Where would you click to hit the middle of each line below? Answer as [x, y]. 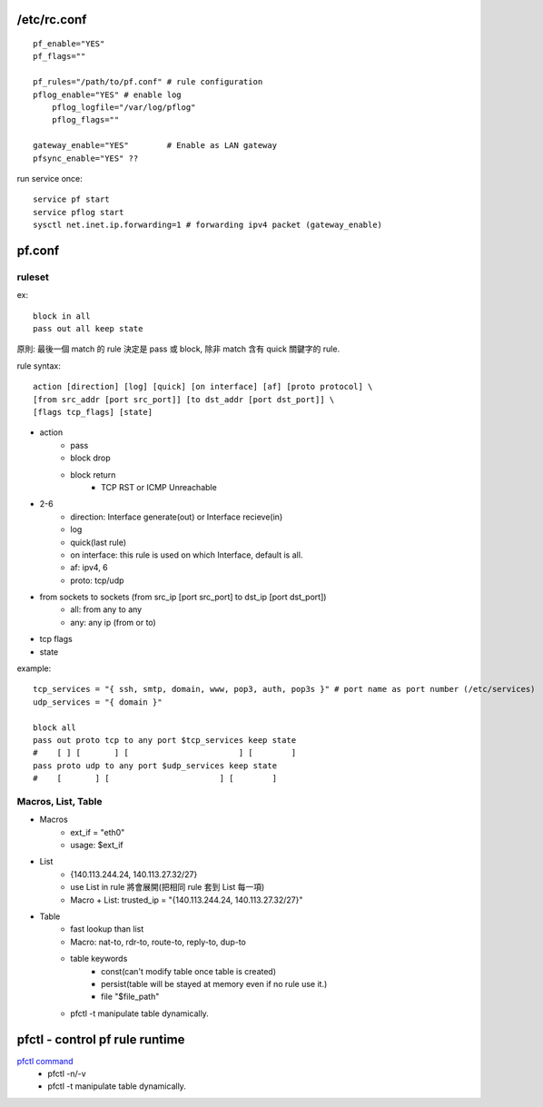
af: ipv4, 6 [89, 568]
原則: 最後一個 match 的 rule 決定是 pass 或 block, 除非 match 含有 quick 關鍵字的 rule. [178, 349]
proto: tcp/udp [97, 580]
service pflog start [79, 212]
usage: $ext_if [97, 845]
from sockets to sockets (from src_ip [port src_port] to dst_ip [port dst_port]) [183, 597]
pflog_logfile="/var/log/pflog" [123, 107]
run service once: [50, 178]
